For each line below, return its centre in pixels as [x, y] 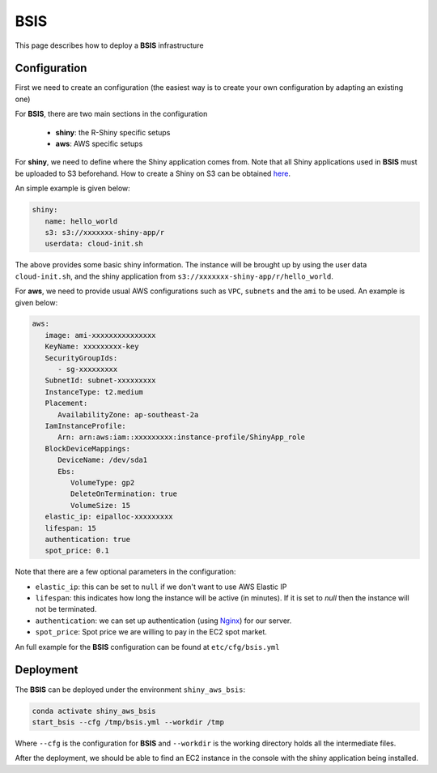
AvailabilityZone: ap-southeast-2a [128, 414]
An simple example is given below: [73, 188]
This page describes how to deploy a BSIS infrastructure [109, 45]
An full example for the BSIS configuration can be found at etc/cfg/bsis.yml [147, 647]
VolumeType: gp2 [102, 483]
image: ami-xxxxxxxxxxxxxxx [101, 335]
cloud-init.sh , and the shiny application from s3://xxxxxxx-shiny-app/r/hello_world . [174, 276]
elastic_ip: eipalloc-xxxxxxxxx [109, 517]
